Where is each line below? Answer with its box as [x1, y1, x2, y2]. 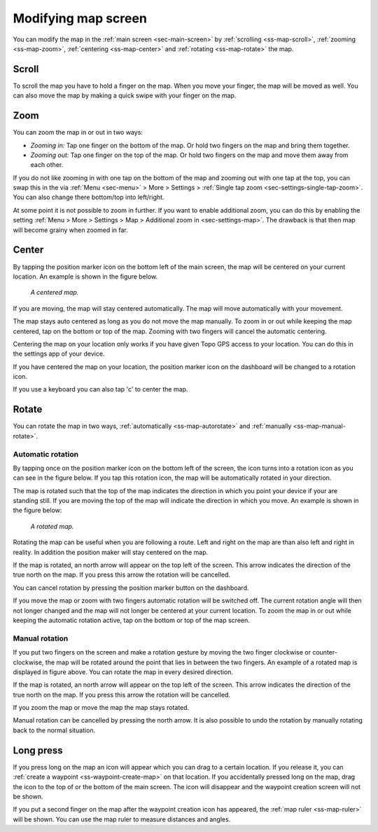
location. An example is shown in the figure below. [13, 272, 157, 281]
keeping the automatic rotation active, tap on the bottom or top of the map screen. [13, 616, 250, 624]
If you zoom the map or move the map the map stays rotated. [13, 704, 190, 712]
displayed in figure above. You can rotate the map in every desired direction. [13, 667, 234, 676]
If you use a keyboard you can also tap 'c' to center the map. [13, 385, 188, 394]
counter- [312, 648, 337, 657]
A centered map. [30, 288, 79, 297]
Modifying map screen [13, 11, 147, 26]
